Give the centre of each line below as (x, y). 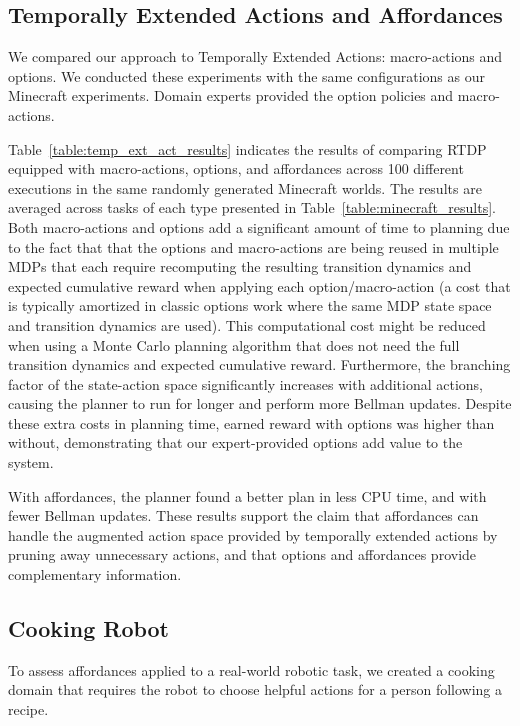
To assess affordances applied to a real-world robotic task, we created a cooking (251, 669)
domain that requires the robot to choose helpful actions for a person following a (255, 689)
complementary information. (95, 574)
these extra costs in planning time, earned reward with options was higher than (251, 422)
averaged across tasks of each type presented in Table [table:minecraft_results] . (252, 207)
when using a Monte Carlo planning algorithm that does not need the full (234, 344)
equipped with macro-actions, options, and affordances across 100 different (236, 168)
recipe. (28, 709)
